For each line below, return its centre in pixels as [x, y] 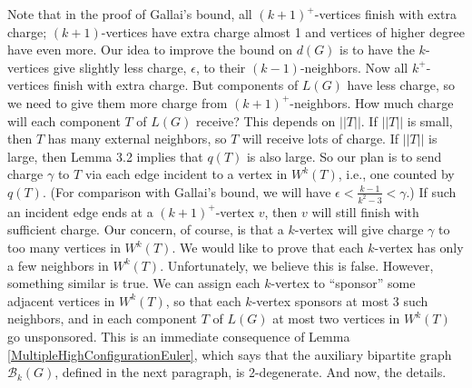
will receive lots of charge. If [320, 139]
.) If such [431, 191]
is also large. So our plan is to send [344, 156]
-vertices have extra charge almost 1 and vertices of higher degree [283, 31]
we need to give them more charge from [118, 102]
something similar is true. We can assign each [134, 283]
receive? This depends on [265, 120]
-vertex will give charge [359, 229]
